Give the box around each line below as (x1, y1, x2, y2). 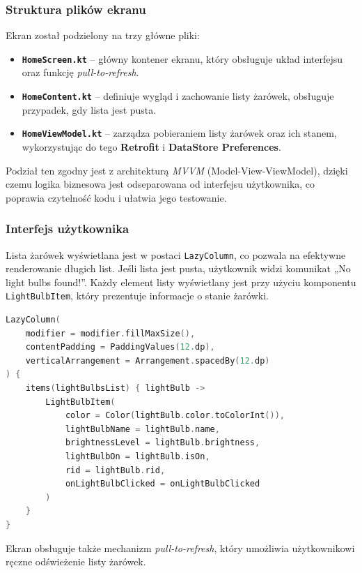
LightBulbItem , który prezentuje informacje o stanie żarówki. (6, 288, 269, 303)
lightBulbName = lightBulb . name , (65, 424, 220, 434)
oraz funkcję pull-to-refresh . (22, 65, 139, 80)
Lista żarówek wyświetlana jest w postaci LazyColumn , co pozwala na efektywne (6, 247, 346, 262)
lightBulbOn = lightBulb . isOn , (65, 452, 210, 461)
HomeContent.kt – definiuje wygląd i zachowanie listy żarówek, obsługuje (22, 89, 334, 103)
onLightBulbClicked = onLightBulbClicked (65, 479, 260, 489)
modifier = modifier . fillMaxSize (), (25, 328, 196, 338)
